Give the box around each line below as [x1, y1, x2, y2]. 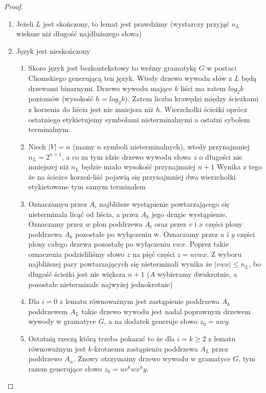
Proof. [4, 1, 23, 11]
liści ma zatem [181, 82, 226, 93]
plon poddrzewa [93, 219, 143, 229]
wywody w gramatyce [28, 316, 96, 326]
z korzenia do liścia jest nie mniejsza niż [28, 104, 154, 115]
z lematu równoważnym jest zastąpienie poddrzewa [60, 296, 220, 307]
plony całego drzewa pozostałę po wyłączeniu [28, 238, 170, 249]
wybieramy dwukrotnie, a [157, 269, 237, 279]
